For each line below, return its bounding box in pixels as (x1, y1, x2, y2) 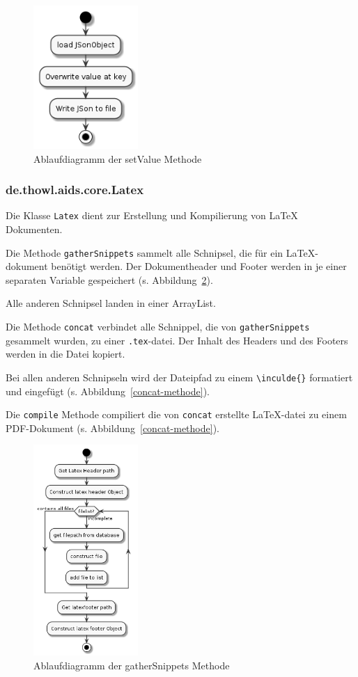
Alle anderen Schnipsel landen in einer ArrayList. (6, 296, 216, 310)
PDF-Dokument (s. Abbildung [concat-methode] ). (6, 420, 219, 435)
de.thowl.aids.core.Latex (6, 181, 144, 198)
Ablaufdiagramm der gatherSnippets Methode (33, 658, 230, 672)
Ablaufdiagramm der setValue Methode (33, 151, 202, 166)
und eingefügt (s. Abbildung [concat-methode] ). (6, 383, 210, 398)
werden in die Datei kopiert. (6, 347, 125, 361)
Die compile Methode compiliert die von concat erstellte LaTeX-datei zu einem (6, 407, 347, 422)
